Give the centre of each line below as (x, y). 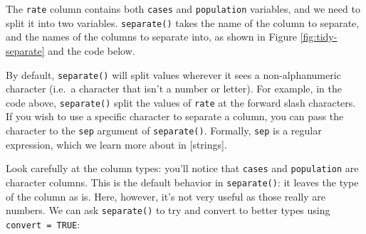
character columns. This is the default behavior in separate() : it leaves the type (182, 182)
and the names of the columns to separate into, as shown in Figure (151, 37)
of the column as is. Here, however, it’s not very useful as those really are (166, 196)
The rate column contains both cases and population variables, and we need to (183, 9)
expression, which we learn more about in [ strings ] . (116, 144)
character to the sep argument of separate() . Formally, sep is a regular (164, 130)
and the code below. (91, 50)
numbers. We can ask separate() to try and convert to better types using (168, 210)
